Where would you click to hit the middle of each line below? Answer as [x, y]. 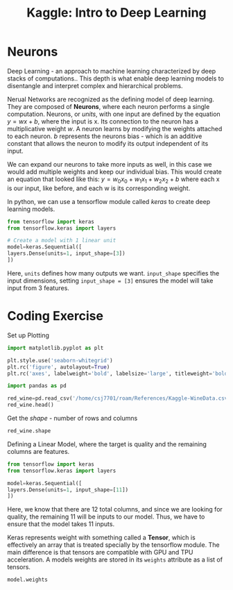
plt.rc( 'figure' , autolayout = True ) [59, 367]
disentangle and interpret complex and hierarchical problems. [95, 85]
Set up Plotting [28, 335]
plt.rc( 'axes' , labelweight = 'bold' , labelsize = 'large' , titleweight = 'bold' [119, 373]
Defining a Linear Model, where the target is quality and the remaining [107, 444]
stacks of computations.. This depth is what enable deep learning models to [115, 78]
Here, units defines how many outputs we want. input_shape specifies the [113, 273]
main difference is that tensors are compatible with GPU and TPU [100, 553]
